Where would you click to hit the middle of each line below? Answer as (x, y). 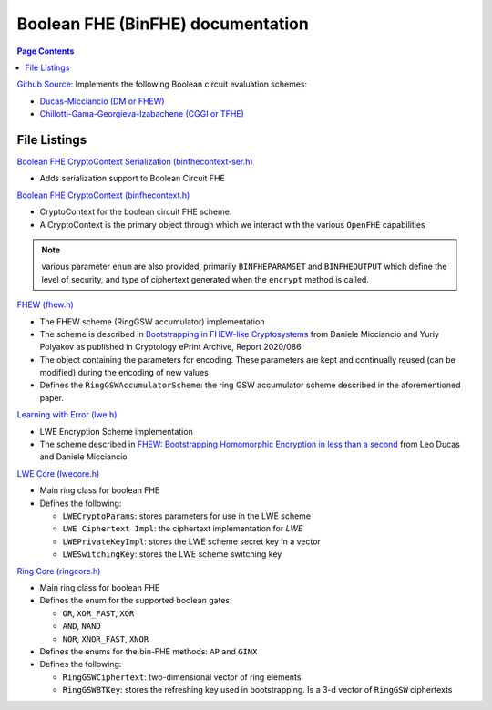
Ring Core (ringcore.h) (59, 571)
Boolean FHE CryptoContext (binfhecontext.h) (103, 195)
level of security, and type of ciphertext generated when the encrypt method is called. (205, 279)
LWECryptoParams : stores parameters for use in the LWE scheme (187, 516)
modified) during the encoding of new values (124, 373)
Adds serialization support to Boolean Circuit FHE (132, 179)
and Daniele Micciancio (83, 457)
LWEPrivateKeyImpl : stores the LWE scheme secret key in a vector (191, 541)
